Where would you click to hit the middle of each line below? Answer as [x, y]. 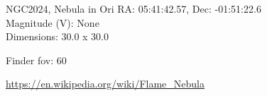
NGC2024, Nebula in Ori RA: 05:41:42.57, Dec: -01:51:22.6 [133, 8]
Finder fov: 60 [36, 60]
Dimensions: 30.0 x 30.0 [58, 36]
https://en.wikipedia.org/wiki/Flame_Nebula [105, 84]
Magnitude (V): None [53, 22]
